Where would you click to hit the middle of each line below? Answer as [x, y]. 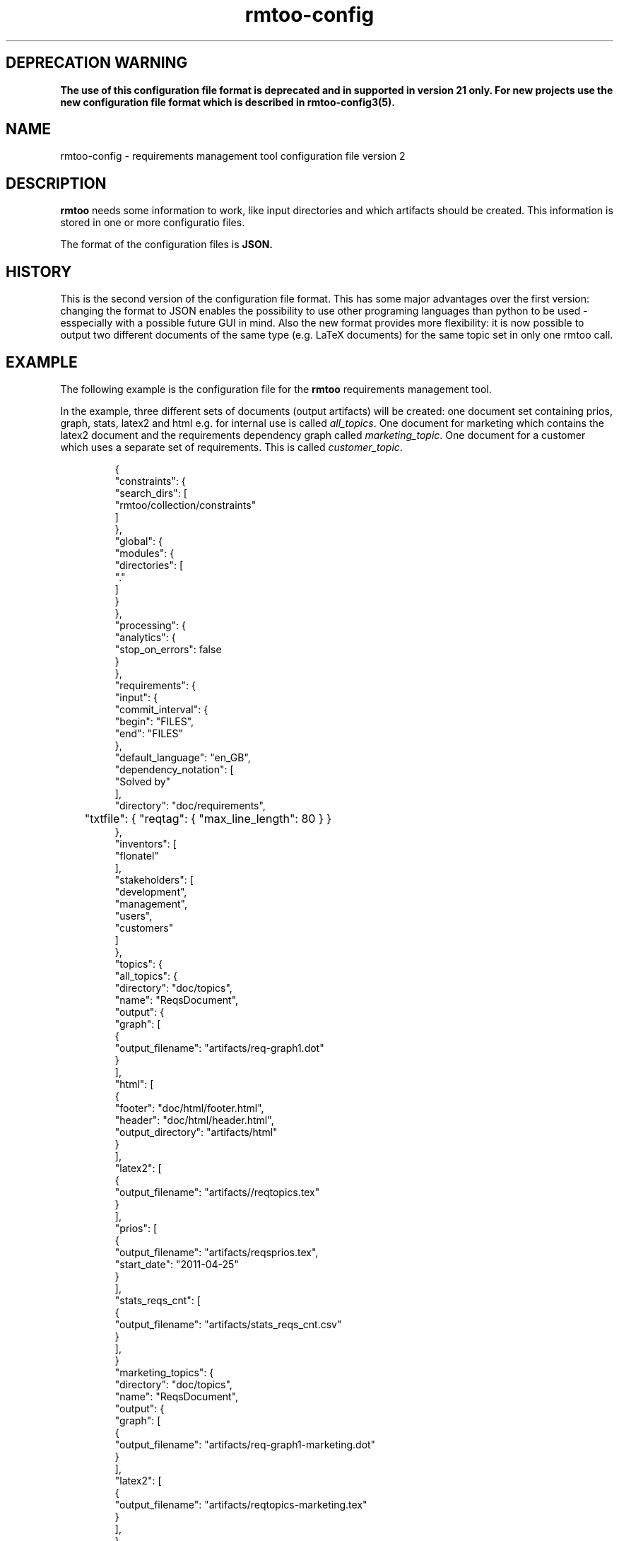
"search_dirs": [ [151, 493]
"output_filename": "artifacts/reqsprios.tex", [217, 1252]
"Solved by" [143, 781]
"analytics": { [145, 637]
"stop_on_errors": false [168, 649]
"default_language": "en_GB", [183, 757]
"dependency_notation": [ [174, 769]
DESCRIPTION [56, 183]
